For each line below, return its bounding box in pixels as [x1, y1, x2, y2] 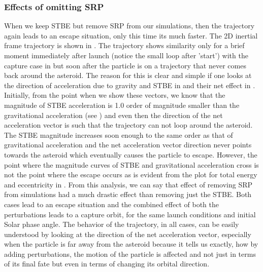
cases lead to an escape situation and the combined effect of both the [4, 199, 219, 209]
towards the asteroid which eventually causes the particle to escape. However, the [4, 149, 257, 160]
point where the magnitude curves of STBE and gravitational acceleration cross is [4, 159, 259, 170]
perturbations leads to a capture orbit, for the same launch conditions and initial [4, 209, 256, 219]
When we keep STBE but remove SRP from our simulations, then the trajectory [4, 20, 255, 31]
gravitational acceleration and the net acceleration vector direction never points [4, 139, 252, 150]
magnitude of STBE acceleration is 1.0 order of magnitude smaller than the [4, 99, 240, 110]
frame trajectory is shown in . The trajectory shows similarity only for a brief [4, 40, 245, 51]
